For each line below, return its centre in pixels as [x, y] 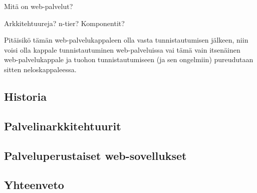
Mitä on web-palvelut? [39, 6]
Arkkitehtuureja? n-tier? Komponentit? [64, 23]
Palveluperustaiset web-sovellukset [95, 155]
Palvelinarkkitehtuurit [63, 126]
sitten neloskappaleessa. [40, 69]
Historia [25, 96]
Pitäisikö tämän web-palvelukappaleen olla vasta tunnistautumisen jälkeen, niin [126, 40]
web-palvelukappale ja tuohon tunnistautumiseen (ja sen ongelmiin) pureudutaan [129, 59]
